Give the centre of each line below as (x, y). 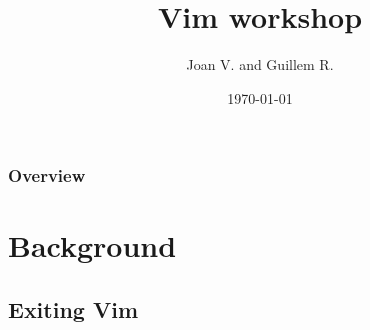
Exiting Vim (73, 309)
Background (92, 245)
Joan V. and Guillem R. (260, 64)
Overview (47, 175)
